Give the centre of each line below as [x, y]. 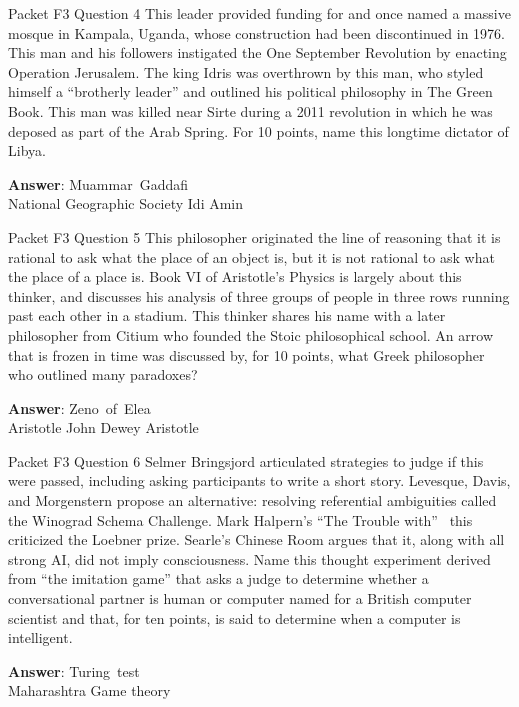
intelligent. [40, 637]
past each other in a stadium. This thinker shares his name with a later [227, 315]
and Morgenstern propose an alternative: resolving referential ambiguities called [252, 500]
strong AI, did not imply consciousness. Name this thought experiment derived [249, 558]
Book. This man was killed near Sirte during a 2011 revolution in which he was [250, 110]
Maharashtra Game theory [89, 690]
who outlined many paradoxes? [103, 374]
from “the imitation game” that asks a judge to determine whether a [218, 578]
